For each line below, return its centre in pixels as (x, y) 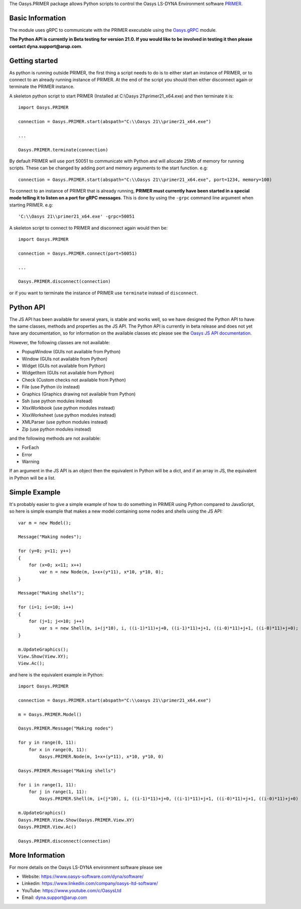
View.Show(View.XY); (43, 656)
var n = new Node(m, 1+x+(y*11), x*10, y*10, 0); (102, 572)
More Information (37, 855)
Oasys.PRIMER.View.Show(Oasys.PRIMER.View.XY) (77, 820)
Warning (31, 462)
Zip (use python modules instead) (57, 429)
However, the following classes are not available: (60, 342)
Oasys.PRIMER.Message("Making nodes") (66, 728)
